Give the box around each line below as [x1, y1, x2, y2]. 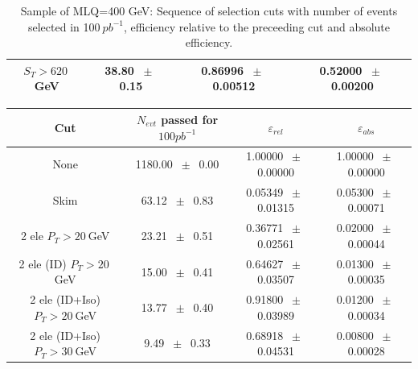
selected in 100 [27, 18, 100, 35]
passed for [161, 110, 219, 127]
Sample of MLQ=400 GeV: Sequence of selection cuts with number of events [20, 2, 398, 19]
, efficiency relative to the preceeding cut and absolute [123, 18, 391, 35]
